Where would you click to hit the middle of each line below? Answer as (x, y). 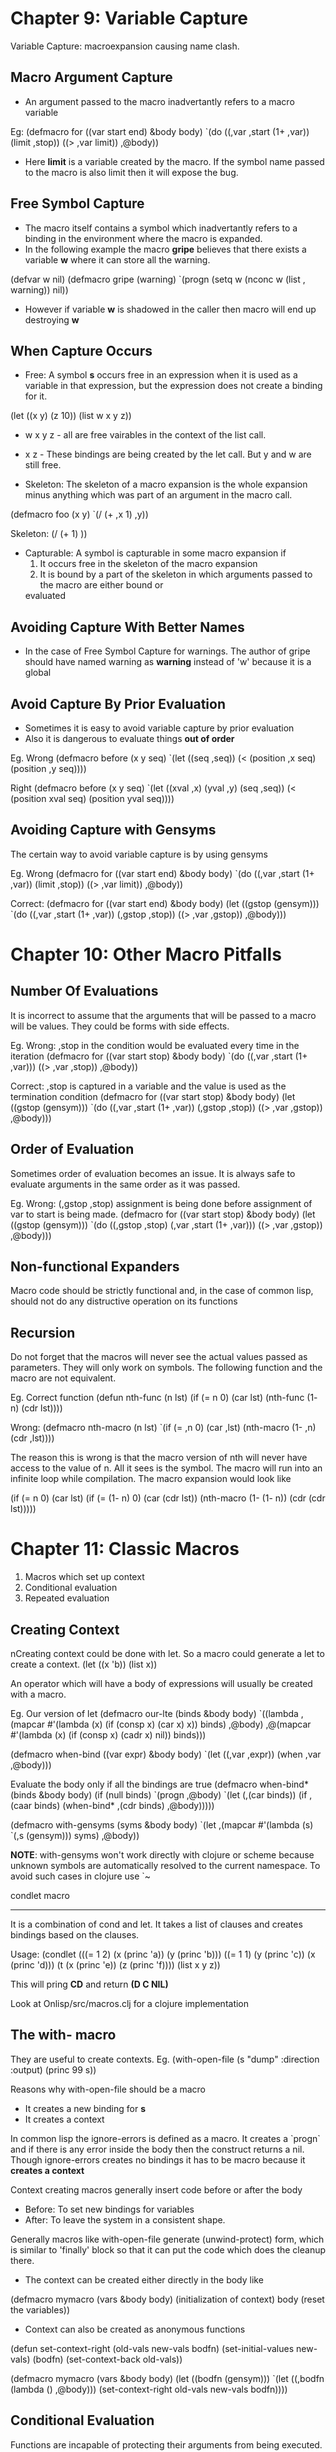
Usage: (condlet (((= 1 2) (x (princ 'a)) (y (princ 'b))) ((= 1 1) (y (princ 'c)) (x (163, 1954)
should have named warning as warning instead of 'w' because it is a (168, 662)
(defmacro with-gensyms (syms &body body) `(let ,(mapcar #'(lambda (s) (162, 1825)
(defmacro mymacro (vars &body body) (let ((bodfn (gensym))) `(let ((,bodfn (167, 2378)
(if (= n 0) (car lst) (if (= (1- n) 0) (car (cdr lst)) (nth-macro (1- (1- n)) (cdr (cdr (168, 1498)
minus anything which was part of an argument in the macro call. (158, 495)
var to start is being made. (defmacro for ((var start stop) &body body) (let (163, 1214)
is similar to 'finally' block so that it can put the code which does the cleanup (168, 2249)
